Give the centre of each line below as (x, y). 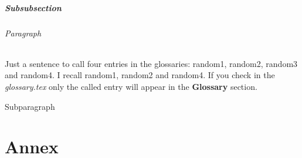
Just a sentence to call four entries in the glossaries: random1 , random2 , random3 (151, 63)
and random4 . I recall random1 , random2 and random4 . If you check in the (140, 75)
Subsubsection (33, 7)
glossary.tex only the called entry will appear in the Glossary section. (131, 86)
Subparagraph (30, 106)
